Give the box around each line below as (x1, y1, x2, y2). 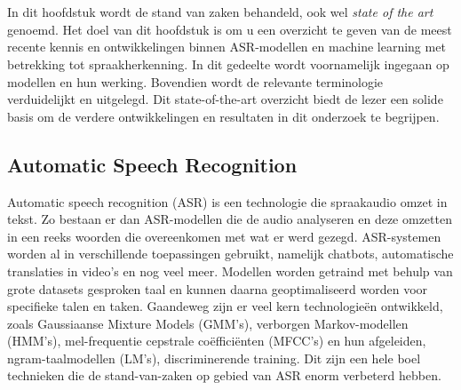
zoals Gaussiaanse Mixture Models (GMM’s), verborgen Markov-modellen (7, 314, 409, 332)
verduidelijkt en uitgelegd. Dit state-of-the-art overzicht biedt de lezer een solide (7, 90, 443, 108)
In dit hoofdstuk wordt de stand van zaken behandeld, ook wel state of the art (7, 3, 433, 21)
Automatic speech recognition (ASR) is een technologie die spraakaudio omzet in (7, 192, 448, 211)
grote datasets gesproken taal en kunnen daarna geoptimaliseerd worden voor (7, 279, 428, 298)
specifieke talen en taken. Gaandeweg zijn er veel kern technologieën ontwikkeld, (7, 297, 443, 315)
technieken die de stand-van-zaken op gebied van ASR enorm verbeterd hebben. (7, 366, 441, 385)
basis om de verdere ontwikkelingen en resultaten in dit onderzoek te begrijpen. (7, 107, 440, 125)
